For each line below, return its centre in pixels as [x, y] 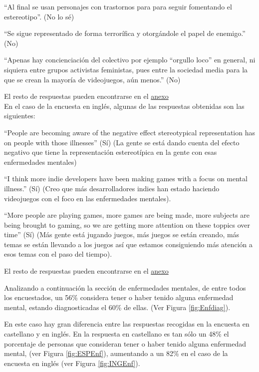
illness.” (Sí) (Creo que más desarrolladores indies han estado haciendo [112, 188]
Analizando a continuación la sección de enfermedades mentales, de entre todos [125, 287]
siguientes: [20, 116]
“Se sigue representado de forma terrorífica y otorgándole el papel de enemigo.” [125, 33]
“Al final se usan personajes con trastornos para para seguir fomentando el [118, 6]
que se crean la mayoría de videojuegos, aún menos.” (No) [92, 79]
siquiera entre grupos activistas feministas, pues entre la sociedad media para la [126, 69]
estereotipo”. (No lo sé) [39, 16]
